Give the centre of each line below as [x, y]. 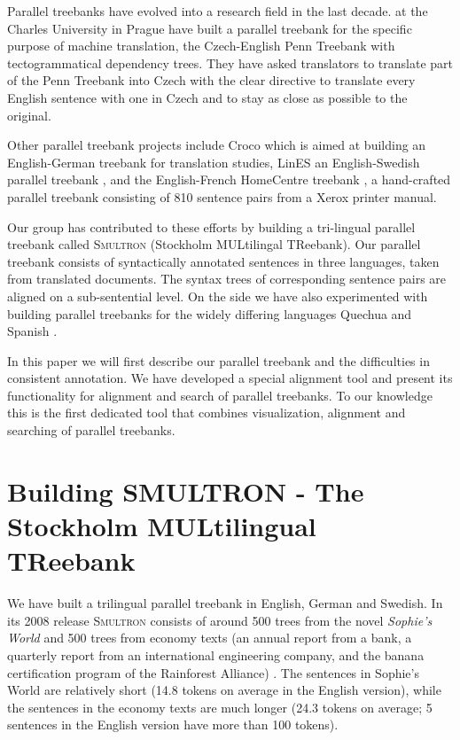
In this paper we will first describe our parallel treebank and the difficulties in [218, 360]
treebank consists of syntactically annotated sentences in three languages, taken [223, 261]
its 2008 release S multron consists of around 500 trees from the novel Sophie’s [220, 620]
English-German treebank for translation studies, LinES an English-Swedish [214, 162]
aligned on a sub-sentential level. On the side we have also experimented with [218, 296]
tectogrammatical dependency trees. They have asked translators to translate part [230, 62]
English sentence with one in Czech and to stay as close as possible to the [207, 97]
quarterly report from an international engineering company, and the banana [216, 654]
